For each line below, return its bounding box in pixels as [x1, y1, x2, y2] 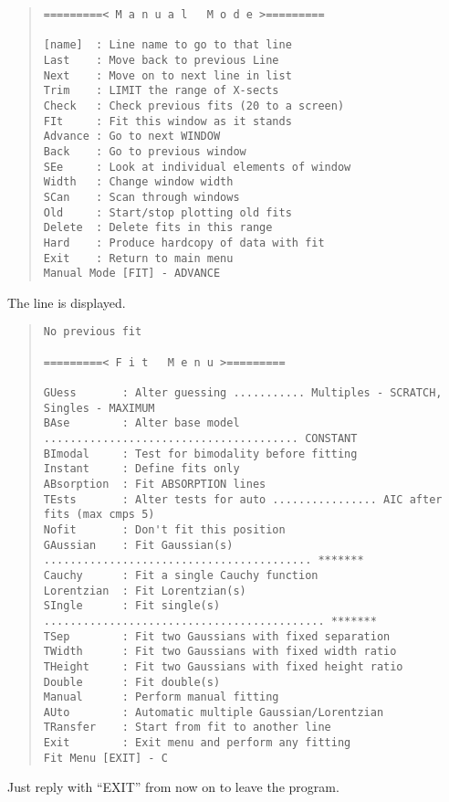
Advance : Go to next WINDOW [43, 130, 221, 143]
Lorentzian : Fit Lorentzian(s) [43, 584, 246, 597]
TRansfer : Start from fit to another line [43, 721, 331, 734]
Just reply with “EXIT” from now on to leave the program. [7, 777, 339, 797]
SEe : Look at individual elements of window [43, 160, 351, 174]
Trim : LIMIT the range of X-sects [43, 84, 279, 98]
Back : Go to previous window [43, 144, 246, 158]
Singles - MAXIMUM [43, 401, 155, 415]
